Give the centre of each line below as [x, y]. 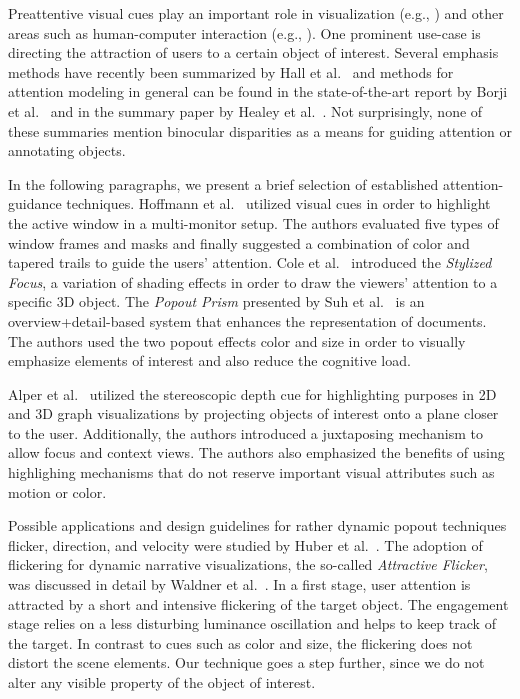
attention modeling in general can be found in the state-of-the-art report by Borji [258, 91]
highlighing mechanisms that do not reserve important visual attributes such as [251, 472]
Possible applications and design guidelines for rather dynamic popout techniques [257, 525]
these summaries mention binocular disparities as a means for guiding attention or [260, 130]
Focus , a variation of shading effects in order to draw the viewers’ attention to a [253, 281]
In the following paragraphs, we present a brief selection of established [223, 183]
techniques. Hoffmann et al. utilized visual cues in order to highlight [278, 203]
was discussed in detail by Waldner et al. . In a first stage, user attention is [239, 584]
